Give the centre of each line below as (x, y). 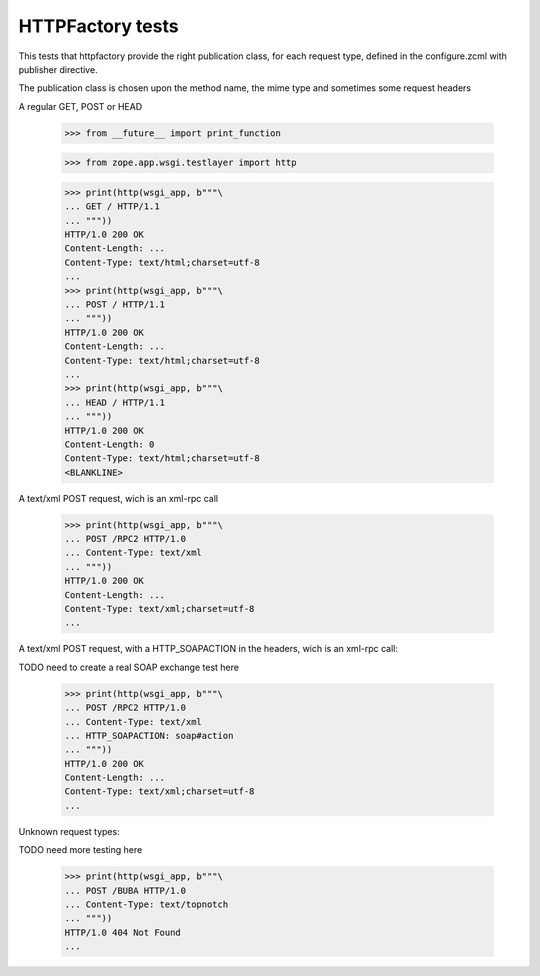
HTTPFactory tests (98, 26)
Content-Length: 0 (109, 444)
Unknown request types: (69, 831)
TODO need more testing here (80, 850)
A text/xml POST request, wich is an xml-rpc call (118, 498)
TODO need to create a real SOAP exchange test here (129, 667)
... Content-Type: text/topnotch (146, 904)
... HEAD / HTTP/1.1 (114, 402)
